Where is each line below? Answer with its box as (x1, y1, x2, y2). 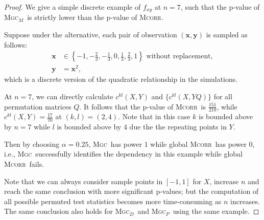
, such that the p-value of (180, 2, 260, 12)
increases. (230, 195, 260, 206)
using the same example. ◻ (173, 206, 259, 216)
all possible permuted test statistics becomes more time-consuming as (4, 195, 222, 206)
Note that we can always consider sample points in (4, 175, 163, 186)
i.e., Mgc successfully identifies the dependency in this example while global (4, 148, 243, 159)
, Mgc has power (88, 138, 142, 149)
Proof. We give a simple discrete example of (4, 2, 141, 12)
